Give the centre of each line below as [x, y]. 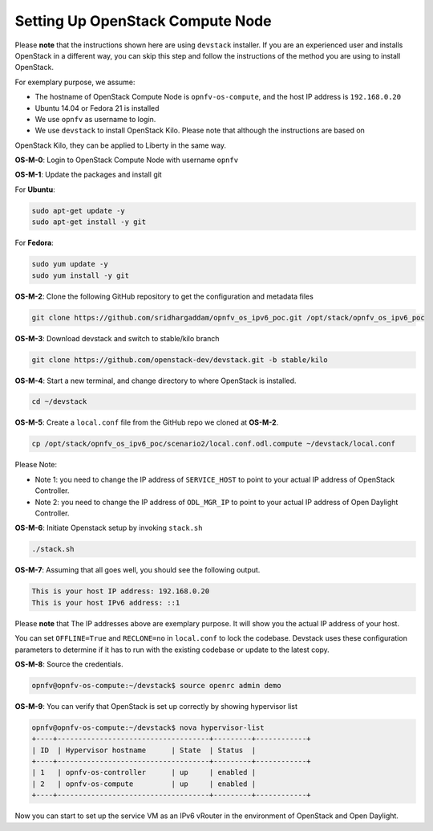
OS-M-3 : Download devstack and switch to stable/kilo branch [117, 338]
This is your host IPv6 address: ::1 [106, 603]
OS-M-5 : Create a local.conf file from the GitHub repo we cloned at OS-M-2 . [147, 422]
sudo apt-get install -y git [89, 222]
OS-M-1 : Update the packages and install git [88, 175]
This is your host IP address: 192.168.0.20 [121, 591]
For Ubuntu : [35, 189]
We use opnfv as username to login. [95, 119]
